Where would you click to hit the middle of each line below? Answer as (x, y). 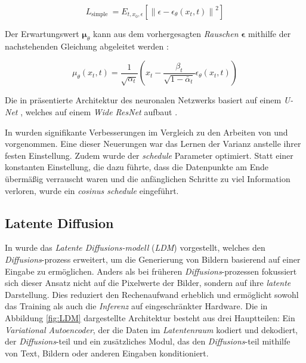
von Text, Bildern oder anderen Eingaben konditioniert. (107, 353)
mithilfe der (269, 33)
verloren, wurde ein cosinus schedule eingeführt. (92, 190)
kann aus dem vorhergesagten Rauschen (166, 33)
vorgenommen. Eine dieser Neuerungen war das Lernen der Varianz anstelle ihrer (153, 144)
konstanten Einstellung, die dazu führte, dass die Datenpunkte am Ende (137, 167)
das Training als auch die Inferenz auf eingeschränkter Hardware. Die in (136, 306)
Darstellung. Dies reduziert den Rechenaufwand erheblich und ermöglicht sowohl (152, 294)
